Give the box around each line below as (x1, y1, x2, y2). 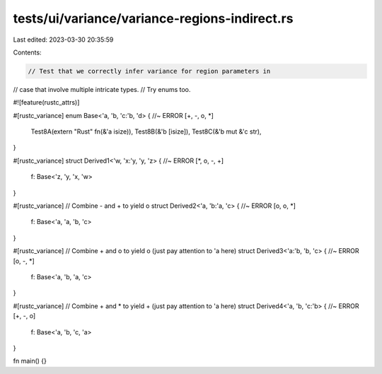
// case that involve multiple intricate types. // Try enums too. (13, 85, 191, 93)
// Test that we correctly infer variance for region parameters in (28, 67, 271, 75)
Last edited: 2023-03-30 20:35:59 (13, 35, 114, 44)
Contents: (13, 48, 42, 57)
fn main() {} (13, 357, 47, 366)
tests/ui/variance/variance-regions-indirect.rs (13, 11, 294, 26)
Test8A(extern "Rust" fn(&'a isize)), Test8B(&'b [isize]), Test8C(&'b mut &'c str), (30, 127, 262, 136)
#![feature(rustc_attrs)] (13, 98, 80, 107)
